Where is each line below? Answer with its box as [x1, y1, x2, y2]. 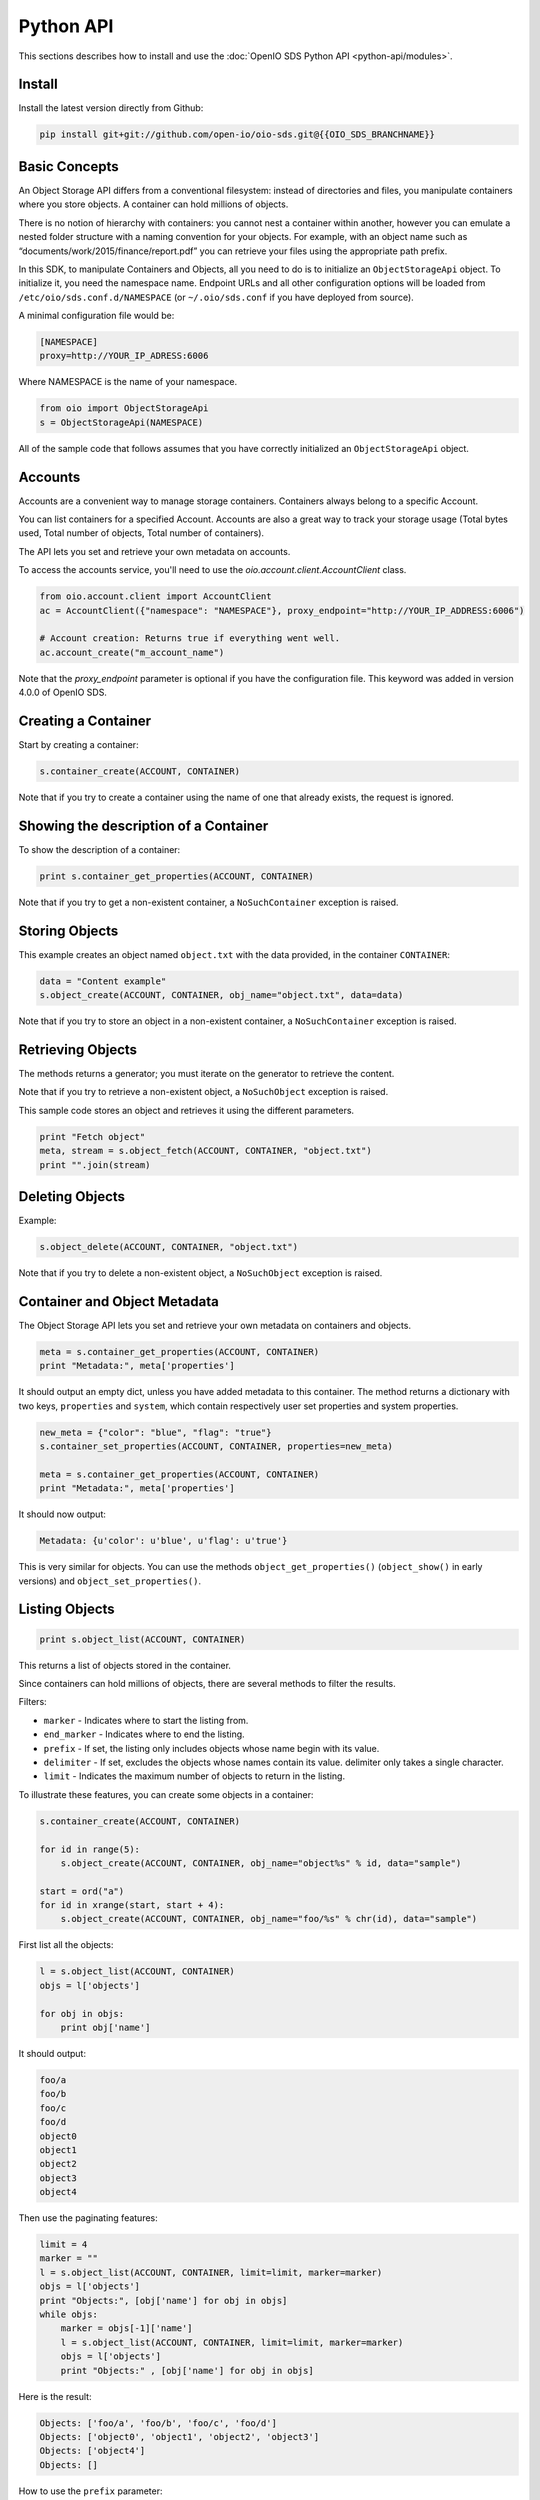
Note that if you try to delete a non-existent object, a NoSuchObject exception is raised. [18, 1267, 383, 1279]
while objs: [39, 2309, 99, 2320]
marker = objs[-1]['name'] [60, 2323, 194, 2334]
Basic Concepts [18, 158, 119, 175]
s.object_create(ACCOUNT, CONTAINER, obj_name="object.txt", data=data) [39, 990, 404, 1001]
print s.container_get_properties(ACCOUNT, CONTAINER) [39, 870, 314, 882]
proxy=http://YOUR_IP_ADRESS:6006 [39, 350, 209, 362]
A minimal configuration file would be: [18, 310, 175, 322]
